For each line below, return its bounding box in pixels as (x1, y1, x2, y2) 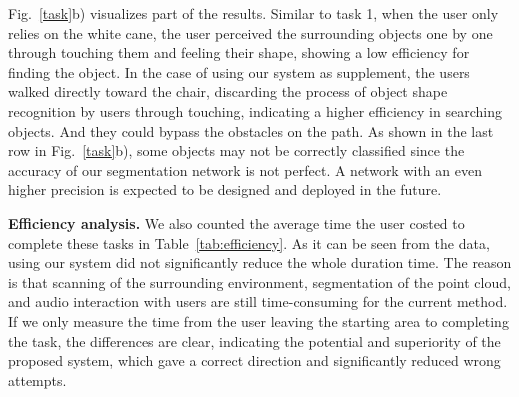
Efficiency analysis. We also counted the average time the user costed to (8, 212, 465, 233)
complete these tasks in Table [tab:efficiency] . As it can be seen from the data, (8, 232, 490, 253)
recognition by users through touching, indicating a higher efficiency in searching (8, 100, 502, 121)
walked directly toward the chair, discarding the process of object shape (8, 81, 448, 102)
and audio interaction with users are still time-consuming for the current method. (8, 291, 508, 312)
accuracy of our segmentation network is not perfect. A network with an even (8, 159, 482, 180)
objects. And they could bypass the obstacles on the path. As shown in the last (8, 120, 494, 141)
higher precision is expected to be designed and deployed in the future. (8, 179, 442, 200)
